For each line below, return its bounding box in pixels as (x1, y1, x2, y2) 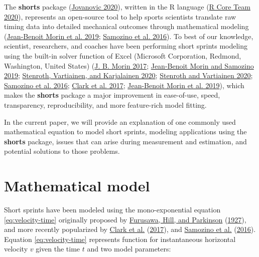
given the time (36, 243, 80, 254)
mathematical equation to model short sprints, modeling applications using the (4, 126, 247, 137)
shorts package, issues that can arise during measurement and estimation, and (4, 136, 247, 146)
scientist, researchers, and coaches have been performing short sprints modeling (4, 41, 248, 51)
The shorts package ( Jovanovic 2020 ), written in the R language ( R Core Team (4, 2, 250, 12)
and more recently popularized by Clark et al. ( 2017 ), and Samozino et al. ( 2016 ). (4, 224, 256, 234)
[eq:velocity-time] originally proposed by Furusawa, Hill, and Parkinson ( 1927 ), (4, 214, 246, 224)
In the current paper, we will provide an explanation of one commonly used (4, 116, 236, 127)
